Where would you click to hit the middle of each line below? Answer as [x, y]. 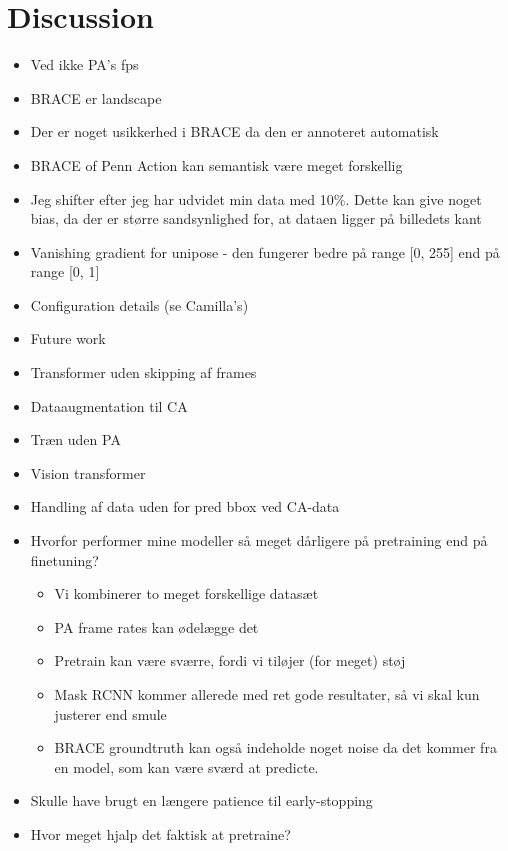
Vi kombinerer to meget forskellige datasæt [186, 593]
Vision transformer [88, 472]
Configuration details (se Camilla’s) [139, 304]
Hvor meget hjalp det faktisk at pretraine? [160, 833]
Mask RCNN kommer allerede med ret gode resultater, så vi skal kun [267, 694]
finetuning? [64, 559]
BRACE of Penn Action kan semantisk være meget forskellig [216, 164]
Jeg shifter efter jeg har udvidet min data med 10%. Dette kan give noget [256, 198]
